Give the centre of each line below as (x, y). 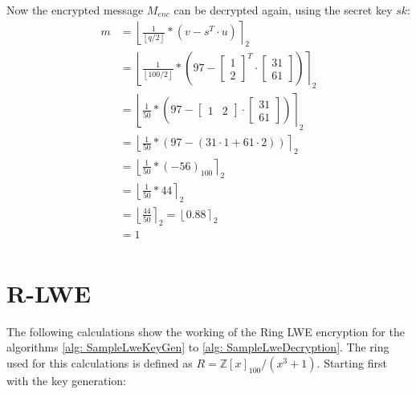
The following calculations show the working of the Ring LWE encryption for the (206, 331)
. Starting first (352, 362)
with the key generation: (66, 380)
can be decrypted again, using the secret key (283, 10)
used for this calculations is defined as (100, 362)
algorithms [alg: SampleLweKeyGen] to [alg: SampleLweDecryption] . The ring (198, 347)
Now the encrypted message (75, 10)
